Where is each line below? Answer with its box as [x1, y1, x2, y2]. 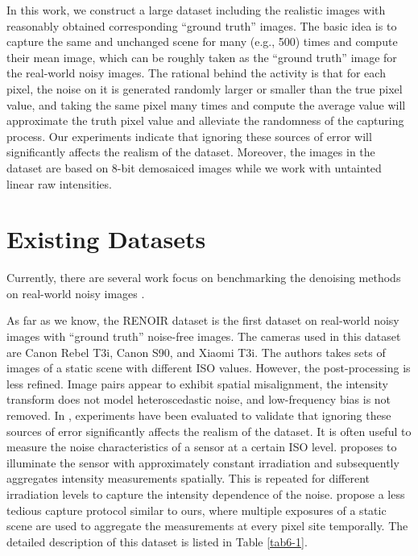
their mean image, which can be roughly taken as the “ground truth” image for [6, 48, 397, 65]
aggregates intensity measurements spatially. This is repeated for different [6, 470, 370, 487]
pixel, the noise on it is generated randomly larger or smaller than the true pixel [6, 80, 403, 97]
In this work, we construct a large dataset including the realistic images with [6, 2, 386, 18]
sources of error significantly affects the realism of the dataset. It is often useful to [6, 422, 412, 439]
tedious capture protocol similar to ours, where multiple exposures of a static [6, 501, 387, 518]
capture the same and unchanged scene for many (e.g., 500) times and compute [6, 33, 398, 50]
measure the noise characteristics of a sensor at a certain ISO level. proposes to [6, 438, 397, 455]
